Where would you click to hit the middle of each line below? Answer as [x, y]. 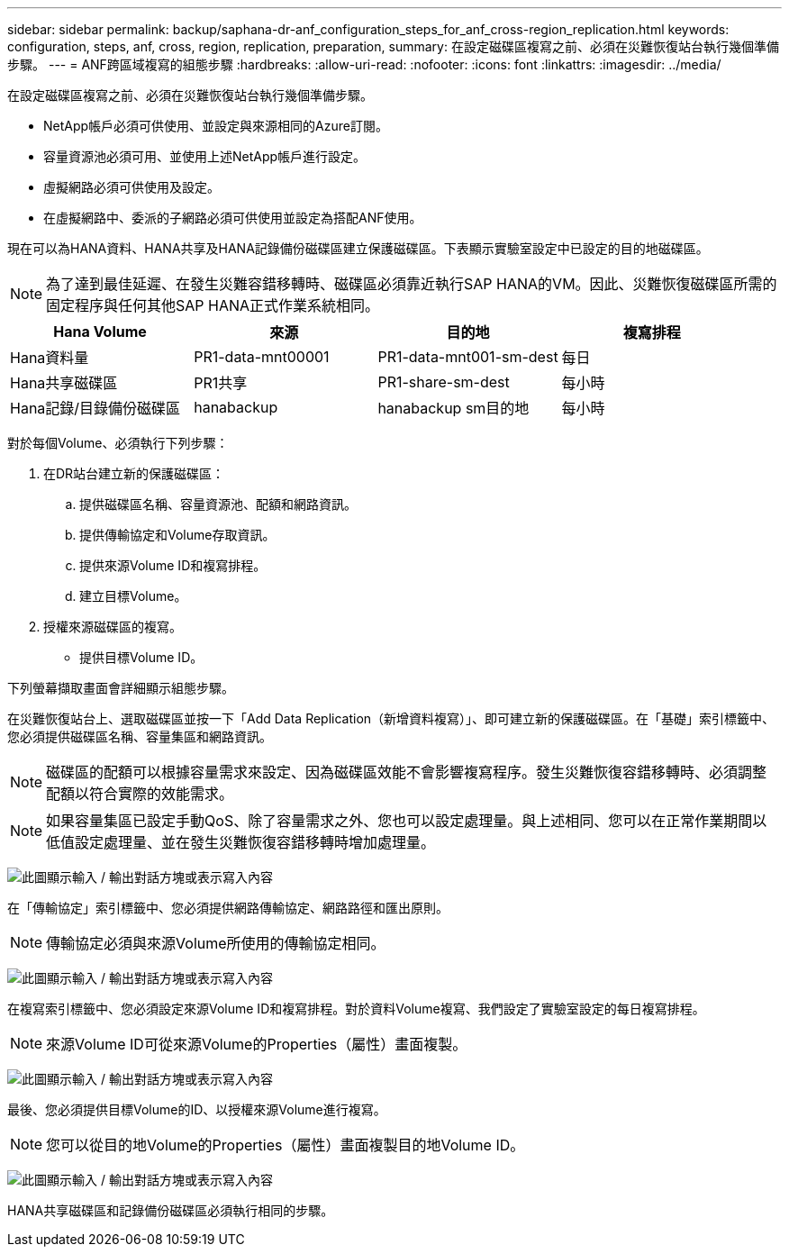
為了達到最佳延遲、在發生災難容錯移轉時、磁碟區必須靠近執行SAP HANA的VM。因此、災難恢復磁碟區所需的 [412, 284]
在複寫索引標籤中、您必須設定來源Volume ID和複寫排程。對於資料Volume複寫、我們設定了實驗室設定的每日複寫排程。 [356, 1009]
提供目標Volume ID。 [141, 657]
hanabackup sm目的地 [453, 408]
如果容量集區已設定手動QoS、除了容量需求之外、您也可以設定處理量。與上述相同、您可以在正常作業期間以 [407, 821]
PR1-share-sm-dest [444, 382]
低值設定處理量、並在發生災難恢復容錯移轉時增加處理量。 [241, 842]
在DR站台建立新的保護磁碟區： [134, 473]
